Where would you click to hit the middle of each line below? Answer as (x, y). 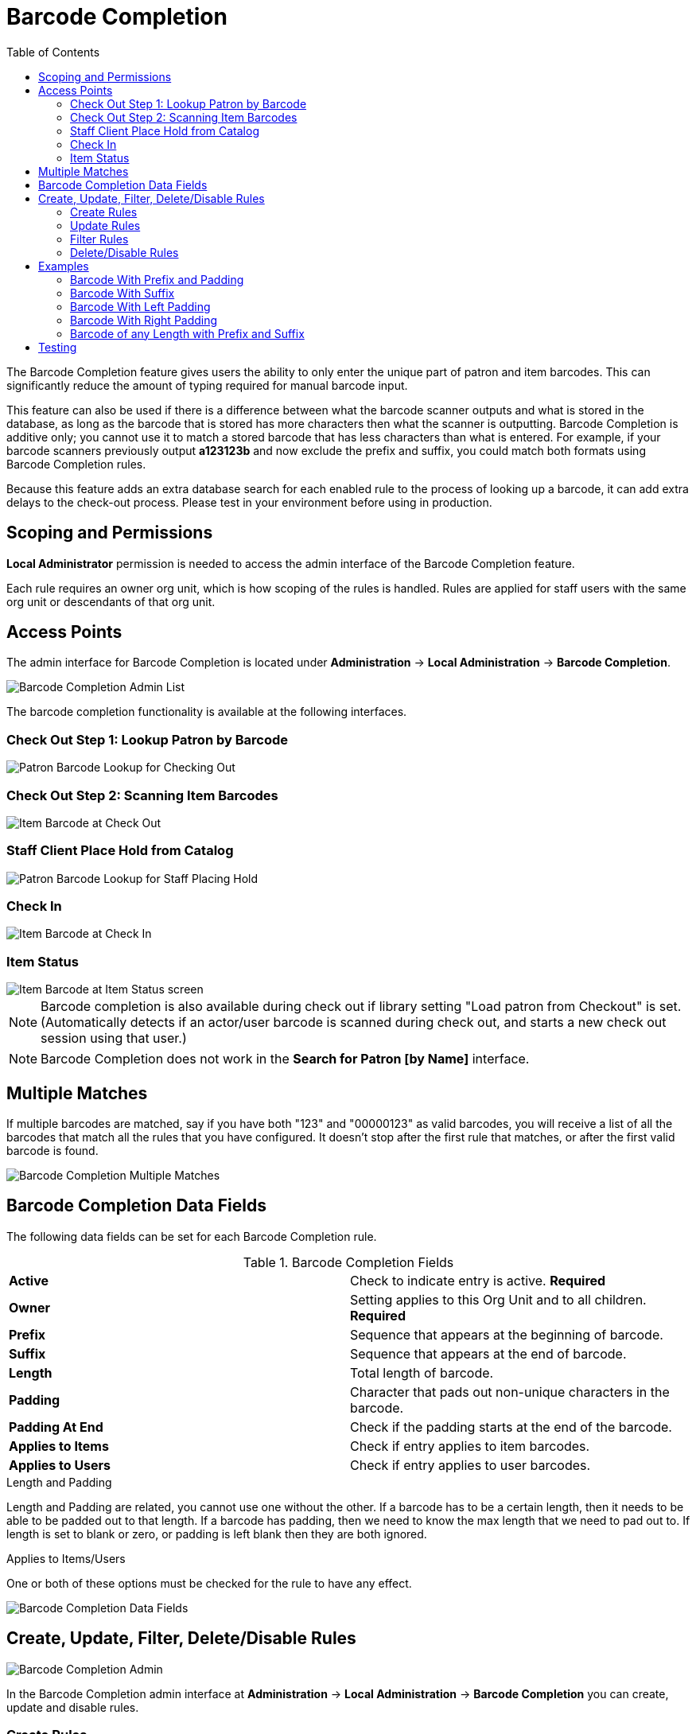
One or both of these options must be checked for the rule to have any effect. (209, 1583)
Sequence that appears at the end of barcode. (488, 1353)
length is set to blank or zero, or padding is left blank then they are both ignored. (217, 1534)
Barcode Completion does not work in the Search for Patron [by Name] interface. (285, 1059)
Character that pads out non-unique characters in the (510, 1392)
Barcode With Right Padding (144, 320)
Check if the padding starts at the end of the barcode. (511, 1427)
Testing (58, 347)
